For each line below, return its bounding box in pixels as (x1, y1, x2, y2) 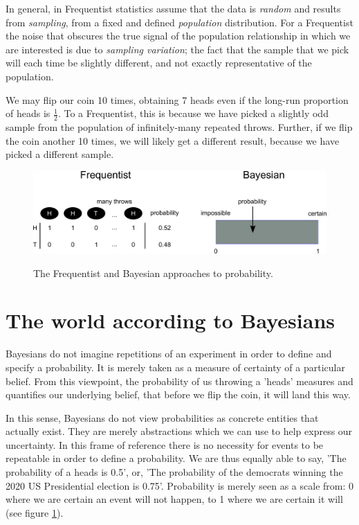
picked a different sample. (6, 147, 114, 161)
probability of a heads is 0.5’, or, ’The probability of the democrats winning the (6, 465, 343, 479)
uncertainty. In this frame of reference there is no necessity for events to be (6, 437, 324, 452)
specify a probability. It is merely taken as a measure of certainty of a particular (6, 359, 345, 374)
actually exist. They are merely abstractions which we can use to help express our (6, 424, 353, 438)
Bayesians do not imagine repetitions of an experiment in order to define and (6, 346, 332, 361)
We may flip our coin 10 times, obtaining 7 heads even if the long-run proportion (6, 92, 349, 107)
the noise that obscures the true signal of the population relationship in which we (6, 28, 351, 43)
